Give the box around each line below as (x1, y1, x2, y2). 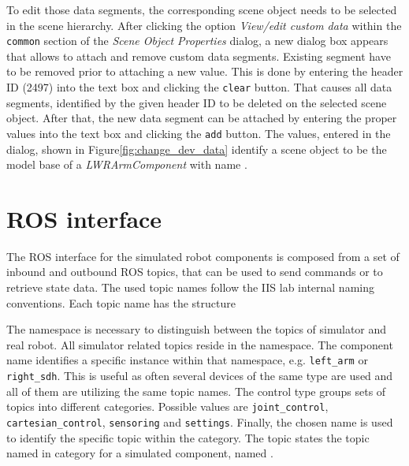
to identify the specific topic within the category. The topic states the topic (6, 429, 370, 445)
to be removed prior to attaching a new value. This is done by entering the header (6, 63, 403, 80)
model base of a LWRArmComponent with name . (6, 156, 247, 173)
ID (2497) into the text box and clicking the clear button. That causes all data (6, 79, 392, 95)
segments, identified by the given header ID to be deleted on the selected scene (6, 94, 387, 110)
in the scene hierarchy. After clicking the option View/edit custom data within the (6, 17, 402, 33)
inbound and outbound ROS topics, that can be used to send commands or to (6, 263, 383, 280)
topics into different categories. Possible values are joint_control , (6, 398, 329, 415)
